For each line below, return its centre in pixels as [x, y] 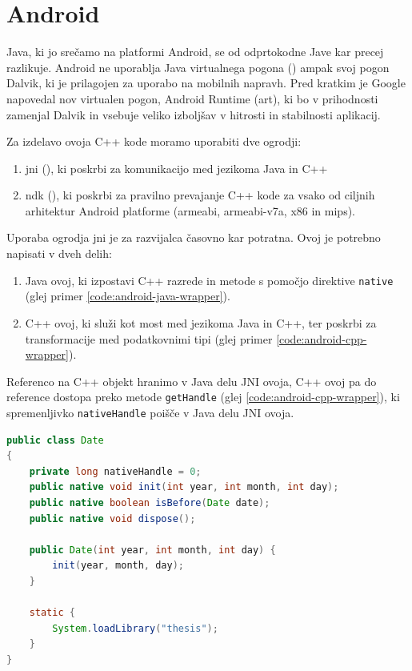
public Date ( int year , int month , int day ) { [152, 550]
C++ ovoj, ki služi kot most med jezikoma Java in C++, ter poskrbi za [201, 322]
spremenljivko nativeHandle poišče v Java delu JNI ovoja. [150, 412]
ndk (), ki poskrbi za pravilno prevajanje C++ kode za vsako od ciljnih [200, 195]
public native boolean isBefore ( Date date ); [150, 502]
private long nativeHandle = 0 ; [115, 471]
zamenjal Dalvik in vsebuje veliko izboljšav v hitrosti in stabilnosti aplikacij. [194, 114]
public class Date [55, 440]
